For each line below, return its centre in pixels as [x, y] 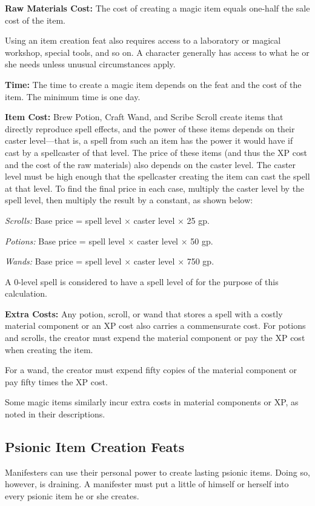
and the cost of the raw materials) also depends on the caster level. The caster [151, 164]
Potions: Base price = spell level [65, 241]
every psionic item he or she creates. [72, 496]
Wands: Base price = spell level [63, 261]
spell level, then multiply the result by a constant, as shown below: [129, 200]
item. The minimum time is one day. [73, 96]
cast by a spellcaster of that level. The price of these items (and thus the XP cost [156, 152]
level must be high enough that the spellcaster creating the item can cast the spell [157, 176]
